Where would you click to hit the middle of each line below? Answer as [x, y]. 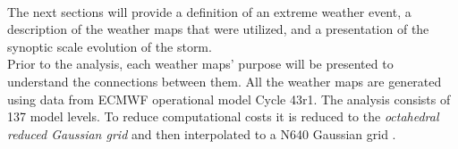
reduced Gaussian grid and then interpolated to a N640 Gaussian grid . [202, 133]
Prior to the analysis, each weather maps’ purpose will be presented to [200, 64]
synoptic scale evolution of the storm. [110, 46]
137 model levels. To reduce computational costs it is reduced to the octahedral [223, 116]
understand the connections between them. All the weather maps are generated [225, 81]
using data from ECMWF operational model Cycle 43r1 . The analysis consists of [229, 99]
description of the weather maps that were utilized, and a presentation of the [218, 29]
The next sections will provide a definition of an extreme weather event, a [209, 11]
